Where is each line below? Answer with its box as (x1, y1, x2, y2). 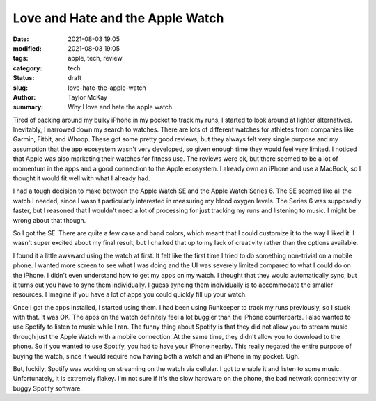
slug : (13, 84, 28, 92)
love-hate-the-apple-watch (68, 84, 146, 92)
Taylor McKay (68, 93, 108, 101)
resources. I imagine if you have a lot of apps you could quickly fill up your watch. (13, 290, 247, 299)
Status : (13, 74, 35, 82)
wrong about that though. (13, 216, 86, 224)
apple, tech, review (68, 54, 123, 63)
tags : (13, 54, 29, 63)
